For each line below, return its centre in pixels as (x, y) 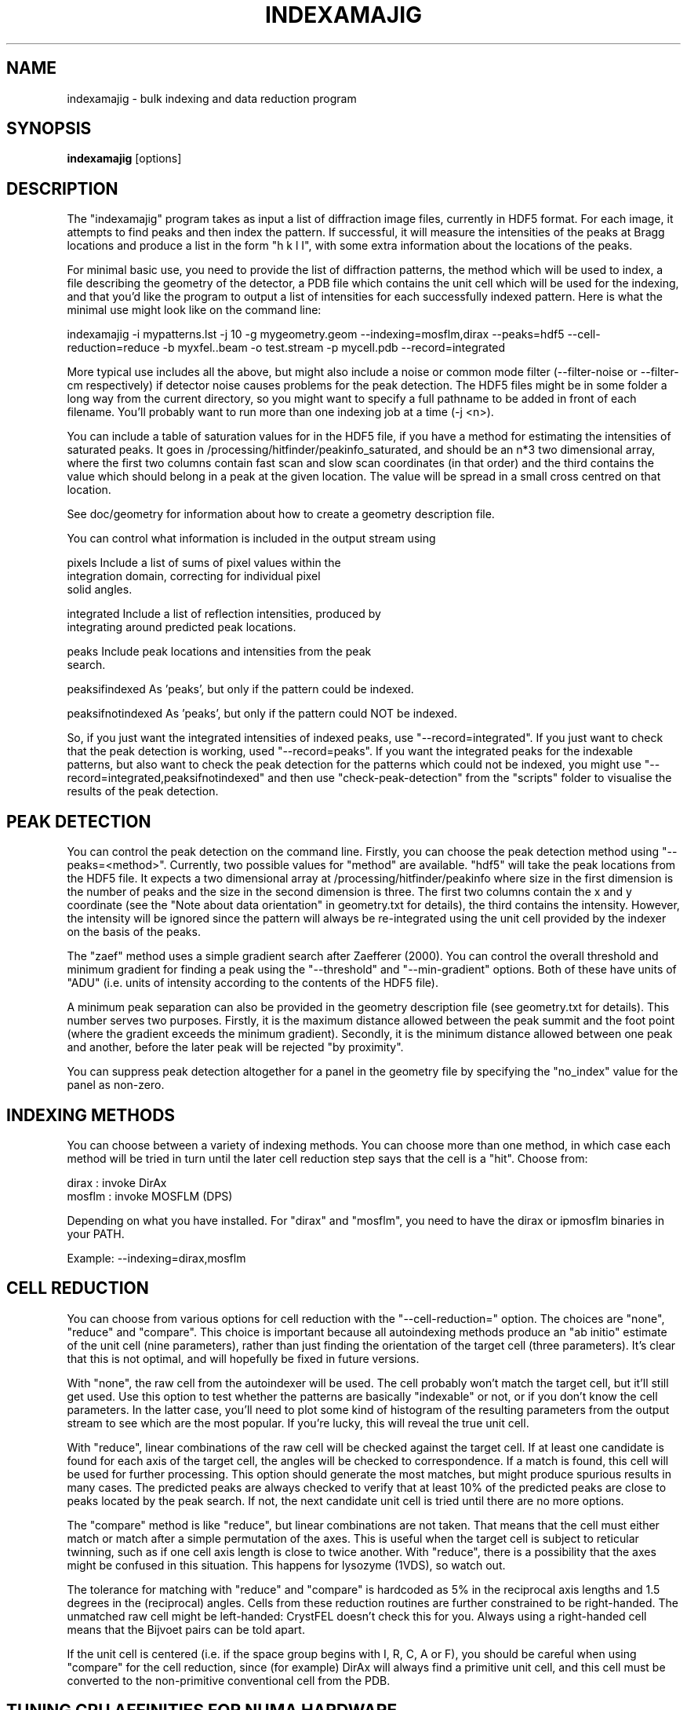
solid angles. (100, 590)
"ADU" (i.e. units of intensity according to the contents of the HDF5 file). (253, 983)
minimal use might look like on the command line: (194, 310)
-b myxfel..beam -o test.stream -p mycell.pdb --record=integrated (334, 348)
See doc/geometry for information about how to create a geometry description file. (281, 514)
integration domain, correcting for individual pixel (194, 576)
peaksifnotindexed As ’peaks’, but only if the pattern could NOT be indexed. (262, 714)
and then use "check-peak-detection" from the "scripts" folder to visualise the (470, 778)
